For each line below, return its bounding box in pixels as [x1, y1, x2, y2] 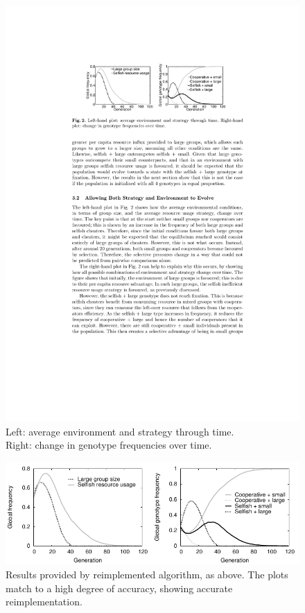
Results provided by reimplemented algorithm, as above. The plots [6, 567, 288, 581]
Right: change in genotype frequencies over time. [6, 438, 212, 452]
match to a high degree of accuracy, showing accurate [6, 580, 233, 595]
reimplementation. [6, 594, 82, 609]
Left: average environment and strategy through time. [6, 424, 234, 438]
